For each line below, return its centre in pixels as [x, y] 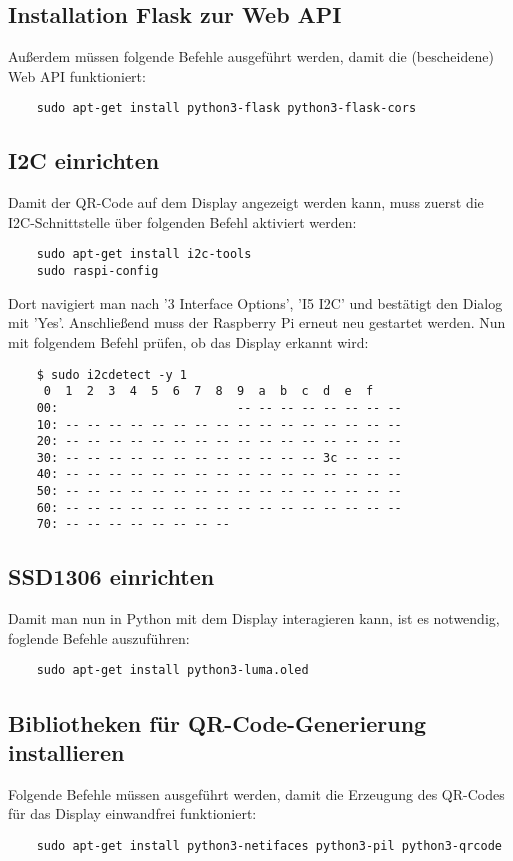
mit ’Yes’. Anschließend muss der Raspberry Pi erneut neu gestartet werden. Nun [257, 322]
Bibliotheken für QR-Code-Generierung [217, 722]
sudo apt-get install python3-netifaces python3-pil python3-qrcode [269, 845]
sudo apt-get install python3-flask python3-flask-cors [226, 108]
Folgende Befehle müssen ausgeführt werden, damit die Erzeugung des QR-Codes [256, 793]
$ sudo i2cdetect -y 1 [111, 374]
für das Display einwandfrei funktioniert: [132, 813]
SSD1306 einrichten [111, 576]
